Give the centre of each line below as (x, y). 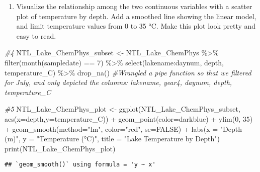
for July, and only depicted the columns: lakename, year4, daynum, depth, (118, 82)
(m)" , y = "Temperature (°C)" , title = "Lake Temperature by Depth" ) (112, 139)
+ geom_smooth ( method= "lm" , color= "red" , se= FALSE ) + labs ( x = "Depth (123, 128)
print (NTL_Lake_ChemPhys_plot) (60, 148)
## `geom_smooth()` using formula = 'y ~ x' (80, 165)
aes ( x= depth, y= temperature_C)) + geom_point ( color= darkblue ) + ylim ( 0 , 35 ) (129, 118)
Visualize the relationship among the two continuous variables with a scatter (134, 6)
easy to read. (36, 35)
